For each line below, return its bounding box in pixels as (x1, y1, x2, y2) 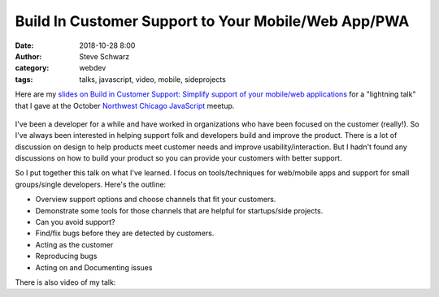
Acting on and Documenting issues (35, 262, 153, 272)
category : (15, 63, 50, 73)
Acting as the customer (35, 239, 114, 249)
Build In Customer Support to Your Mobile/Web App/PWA (15, 12, 410, 30)
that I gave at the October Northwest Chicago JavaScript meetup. (15, 101, 235, 110)
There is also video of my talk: (15, 277, 116, 287)
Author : (15, 51, 42, 61)
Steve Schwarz (79, 51, 130, 61)
